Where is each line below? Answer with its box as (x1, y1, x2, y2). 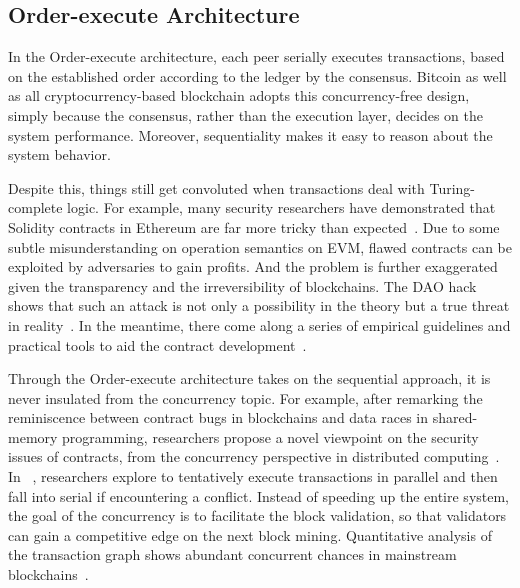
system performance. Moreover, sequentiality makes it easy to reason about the (8, 124, 493, 145)
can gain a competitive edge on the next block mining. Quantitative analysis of (8, 524, 492, 545)
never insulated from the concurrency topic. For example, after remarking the (8, 387, 483, 408)
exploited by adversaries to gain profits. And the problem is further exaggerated (8, 256, 498, 277)
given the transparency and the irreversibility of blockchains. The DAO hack (8, 275, 477, 296)
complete (8, 197, 63, 218)
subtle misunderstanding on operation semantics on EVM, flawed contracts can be (8, 236, 512, 257)
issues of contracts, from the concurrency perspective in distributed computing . (8, 446, 500, 467)
